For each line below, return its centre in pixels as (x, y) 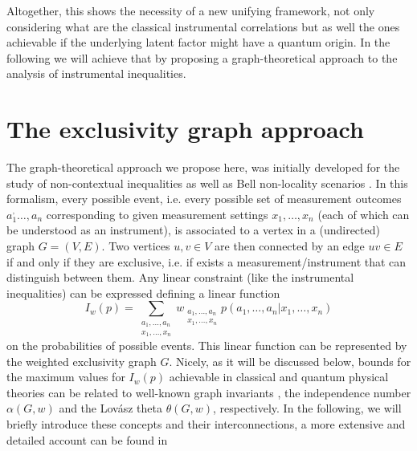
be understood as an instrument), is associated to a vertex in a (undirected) (193, 230)
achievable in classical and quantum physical (279, 377)
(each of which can (364, 214)
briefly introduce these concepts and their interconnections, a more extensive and (206, 423)
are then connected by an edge (290, 246)
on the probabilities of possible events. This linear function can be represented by (207, 345)
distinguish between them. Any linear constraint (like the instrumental (180, 277)
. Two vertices (136, 246)
